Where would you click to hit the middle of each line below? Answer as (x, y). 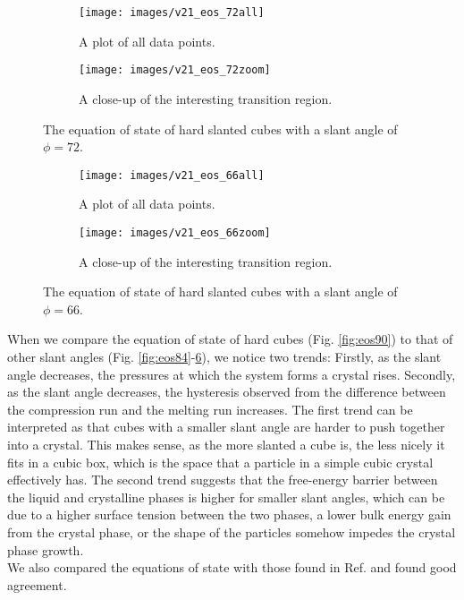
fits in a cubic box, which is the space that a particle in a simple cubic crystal (220, 462)
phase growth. (46, 549)
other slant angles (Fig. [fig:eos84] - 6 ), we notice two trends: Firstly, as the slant (224, 356)
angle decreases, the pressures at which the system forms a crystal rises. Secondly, (232, 374)
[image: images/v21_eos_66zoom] (175, 232)
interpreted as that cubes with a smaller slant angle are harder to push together (226, 427)
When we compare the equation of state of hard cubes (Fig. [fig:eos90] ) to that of (230, 339)
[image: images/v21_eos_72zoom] (175, 70)
